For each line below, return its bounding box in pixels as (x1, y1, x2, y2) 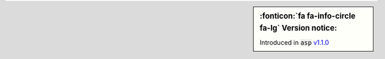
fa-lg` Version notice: (260, 23, 338, 33)
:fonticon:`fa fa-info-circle (260, 11, 356, 21)
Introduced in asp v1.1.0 (260, 38, 329, 47)
